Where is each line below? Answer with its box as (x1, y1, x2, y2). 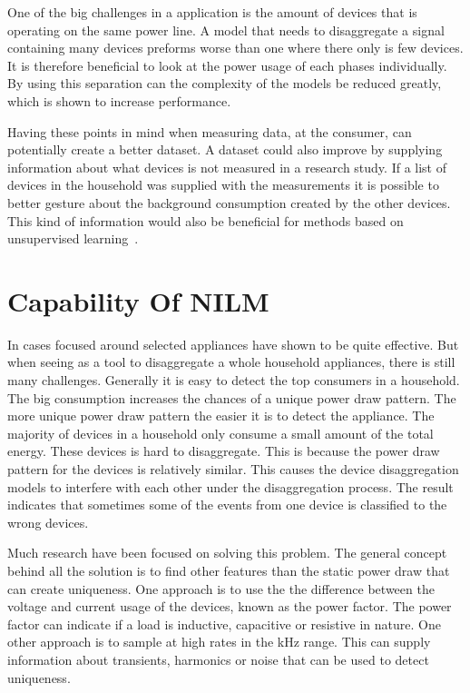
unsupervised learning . (7, 229, 139, 248)
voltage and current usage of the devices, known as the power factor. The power (7, 597, 452, 616)
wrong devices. (7, 512, 89, 531)
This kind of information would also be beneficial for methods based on (7, 211, 404, 230)
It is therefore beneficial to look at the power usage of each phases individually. (7, 55, 447, 74)
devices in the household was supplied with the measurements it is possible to (7, 175, 439, 194)
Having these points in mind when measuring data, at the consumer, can (7, 122, 412, 141)
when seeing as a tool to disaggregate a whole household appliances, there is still (7, 352, 455, 371)
